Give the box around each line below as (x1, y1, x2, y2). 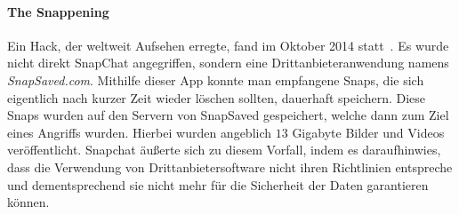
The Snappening (7, 2, 109, 20)
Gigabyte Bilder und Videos (292, 123, 445, 141)
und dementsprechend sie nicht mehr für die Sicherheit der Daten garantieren (7, 175, 429, 194)
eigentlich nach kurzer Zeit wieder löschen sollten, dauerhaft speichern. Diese (7, 88, 426, 107)
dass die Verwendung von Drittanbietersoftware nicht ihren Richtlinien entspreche (7, 157, 453, 176)
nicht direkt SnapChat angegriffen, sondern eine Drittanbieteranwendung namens (7, 53, 449, 72)
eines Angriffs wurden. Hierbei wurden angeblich (7, 123, 272, 141)
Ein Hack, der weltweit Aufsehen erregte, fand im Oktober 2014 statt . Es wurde (7, 36, 449, 54)
